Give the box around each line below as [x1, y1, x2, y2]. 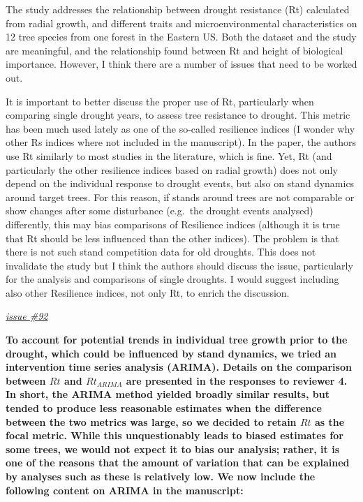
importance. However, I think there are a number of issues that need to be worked [6, 57, 357, 71]
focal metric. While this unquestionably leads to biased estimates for [6, 428, 343, 443]
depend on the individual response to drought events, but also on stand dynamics [6, 176, 355, 191]
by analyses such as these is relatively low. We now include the [6, 469, 316, 483]
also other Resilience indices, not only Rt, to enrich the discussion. [6, 285, 290, 300]
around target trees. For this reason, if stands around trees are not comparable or [6, 189, 355, 204]
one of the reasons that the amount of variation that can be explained [6, 455, 350, 470]
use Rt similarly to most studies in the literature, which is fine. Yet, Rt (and [6, 148, 332, 163]
